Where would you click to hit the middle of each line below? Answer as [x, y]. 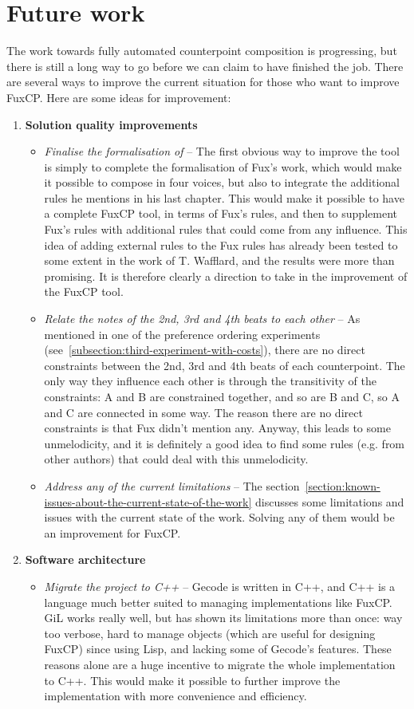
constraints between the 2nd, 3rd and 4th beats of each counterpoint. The [225, 365]
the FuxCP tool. [84, 291]
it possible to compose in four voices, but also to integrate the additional [222, 182]
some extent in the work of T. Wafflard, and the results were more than [219, 260]
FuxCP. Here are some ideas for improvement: [119, 97]
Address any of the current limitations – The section [172, 485]
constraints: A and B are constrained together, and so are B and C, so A [222, 396]
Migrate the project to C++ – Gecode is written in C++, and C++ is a [220, 586]
